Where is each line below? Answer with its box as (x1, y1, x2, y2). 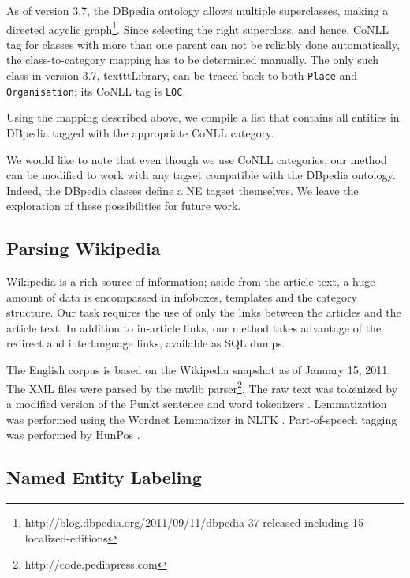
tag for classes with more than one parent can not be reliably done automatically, (6, 36, 400, 52)
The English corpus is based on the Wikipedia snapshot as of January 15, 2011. (6, 362, 391, 378)
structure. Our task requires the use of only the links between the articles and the (6, 304, 401, 321)
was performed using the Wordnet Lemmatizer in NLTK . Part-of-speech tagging (6, 411, 397, 427)
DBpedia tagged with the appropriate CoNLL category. (6, 124, 274, 141)
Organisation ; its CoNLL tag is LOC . (6, 82, 186, 99)
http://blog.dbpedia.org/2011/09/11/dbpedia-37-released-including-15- (24, 513, 367, 530)
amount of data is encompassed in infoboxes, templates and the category (6, 288, 357, 305)
